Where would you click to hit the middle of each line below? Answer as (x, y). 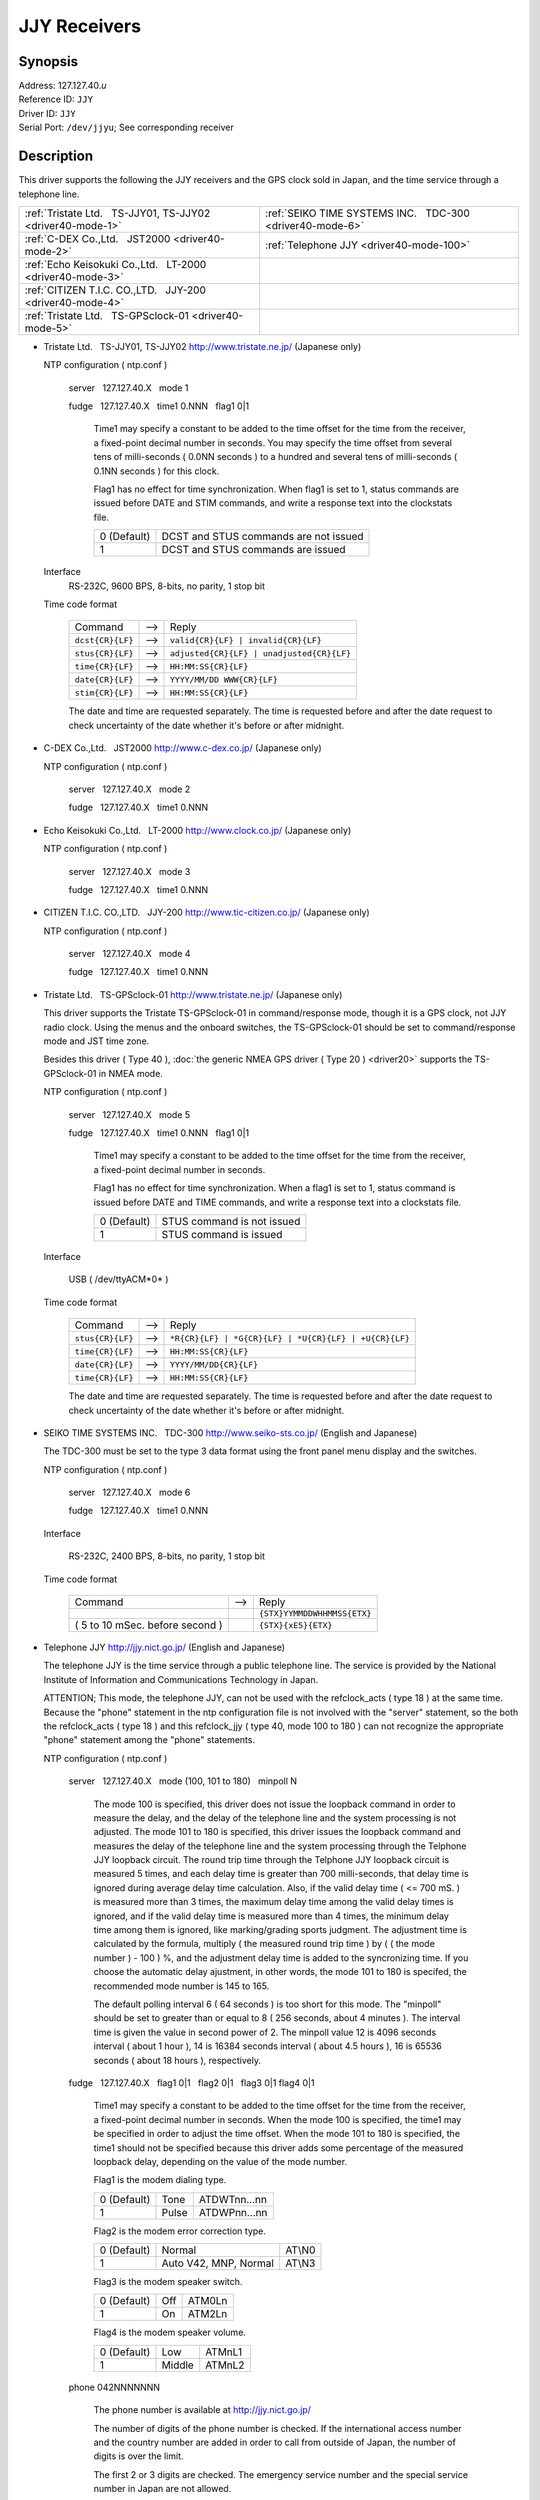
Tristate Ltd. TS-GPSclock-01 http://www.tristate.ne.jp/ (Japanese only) (193, 994)
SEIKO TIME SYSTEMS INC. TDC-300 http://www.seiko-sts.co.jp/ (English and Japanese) (230, 1432)
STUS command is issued (222, 1234)
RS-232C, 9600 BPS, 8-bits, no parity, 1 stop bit (166, 586)
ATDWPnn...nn (233, 2212)
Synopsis (48, 61)
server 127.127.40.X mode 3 (129, 871)
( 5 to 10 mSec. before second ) (149, 1625)
